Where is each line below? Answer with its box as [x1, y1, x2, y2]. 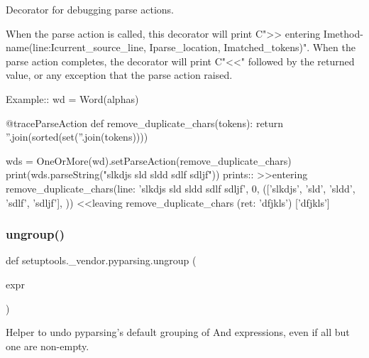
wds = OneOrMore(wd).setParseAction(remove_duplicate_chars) [6, 153, 292, 168]
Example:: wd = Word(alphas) [6, 91, 139, 106]
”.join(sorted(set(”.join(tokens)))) [6, 129, 148, 144]
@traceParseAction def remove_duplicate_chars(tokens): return [6, 115, 284, 130]
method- [326, 26, 363, 40]
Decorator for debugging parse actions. [6, 2, 174, 16]
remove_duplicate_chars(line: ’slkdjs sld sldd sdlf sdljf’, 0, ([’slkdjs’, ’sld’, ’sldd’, [6, 180, 356, 195]
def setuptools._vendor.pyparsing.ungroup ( [6, 253, 197, 268]
